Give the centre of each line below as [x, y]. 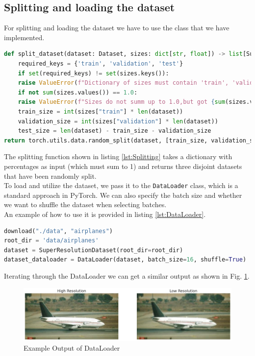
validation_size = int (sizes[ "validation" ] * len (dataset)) [118, 121]
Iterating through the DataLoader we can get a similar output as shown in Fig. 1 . [127, 275]
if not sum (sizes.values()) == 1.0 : [78, 92]
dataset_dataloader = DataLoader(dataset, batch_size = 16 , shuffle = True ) [125, 260]
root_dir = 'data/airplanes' [51, 241]
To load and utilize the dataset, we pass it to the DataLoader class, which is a [121, 185]
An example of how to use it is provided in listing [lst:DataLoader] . [105, 214]
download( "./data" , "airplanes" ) [58, 231]
